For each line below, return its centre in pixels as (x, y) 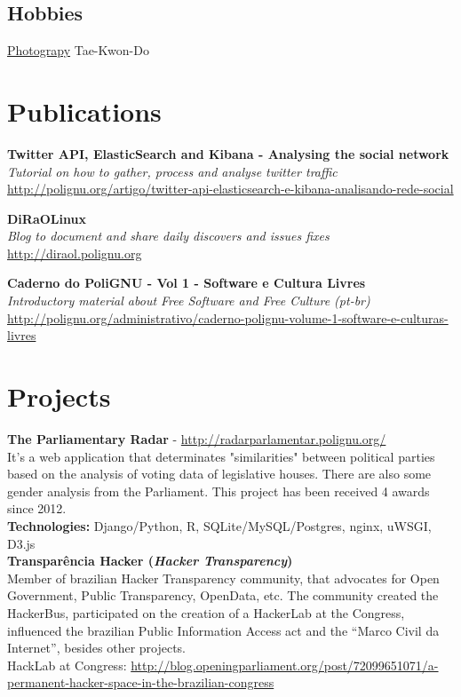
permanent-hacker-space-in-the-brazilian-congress (141, 682)
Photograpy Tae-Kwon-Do (78, 50)
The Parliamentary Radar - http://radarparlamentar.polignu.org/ (197, 438)
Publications (84, 111)
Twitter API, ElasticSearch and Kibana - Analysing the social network (228, 153)
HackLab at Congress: (67, 665)
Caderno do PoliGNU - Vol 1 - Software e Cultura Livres (187, 283)
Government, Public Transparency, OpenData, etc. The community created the (223, 595)
